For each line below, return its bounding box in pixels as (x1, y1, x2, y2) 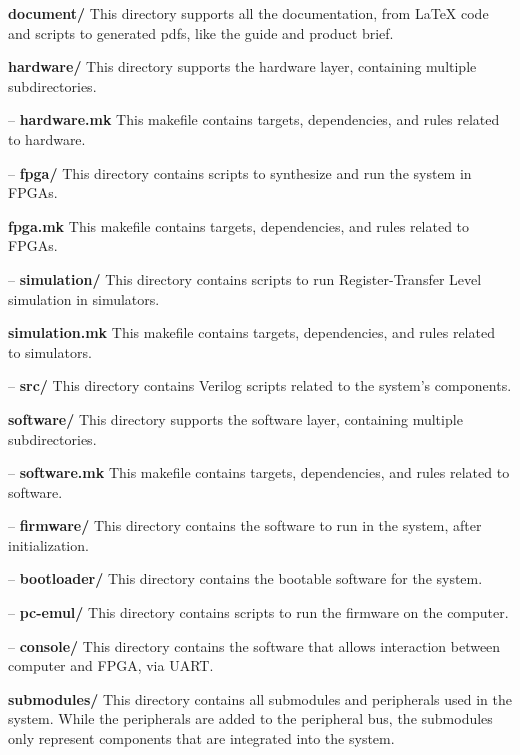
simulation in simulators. (8, 288, 160, 309)
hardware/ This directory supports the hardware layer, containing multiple (8, 56, 477, 77)
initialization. (8, 534, 89, 555)
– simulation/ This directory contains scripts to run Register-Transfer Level (8, 268, 482, 289)
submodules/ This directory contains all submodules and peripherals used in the (8, 688, 512, 709)
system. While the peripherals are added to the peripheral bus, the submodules (8, 708, 493, 729)
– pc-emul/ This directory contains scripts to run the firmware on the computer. (8, 602, 509, 623)
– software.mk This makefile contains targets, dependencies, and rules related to (8, 462, 510, 483)
